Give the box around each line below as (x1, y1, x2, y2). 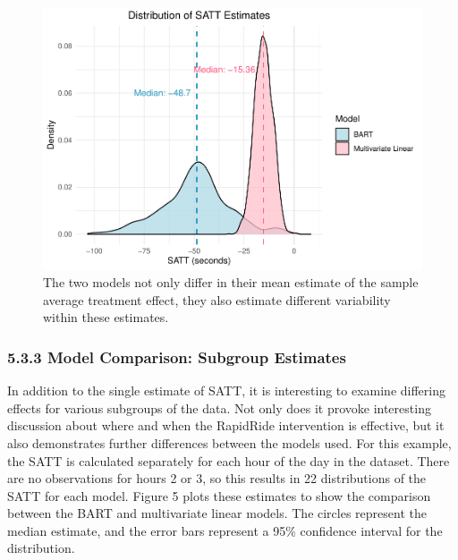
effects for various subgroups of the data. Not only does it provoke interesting (7, 398, 431, 417)
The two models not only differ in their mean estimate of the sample (43, 273, 419, 292)
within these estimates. (43, 308, 169, 327)
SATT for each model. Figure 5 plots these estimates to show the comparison (7, 486, 431, 505)
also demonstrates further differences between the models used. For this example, (7, 433, 452, 452)
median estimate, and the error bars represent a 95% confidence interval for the (7, 521, 443, 539)
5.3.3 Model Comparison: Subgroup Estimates (7, 345, 346, 368)
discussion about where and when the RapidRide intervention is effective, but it (7, 416, 445, 435)
